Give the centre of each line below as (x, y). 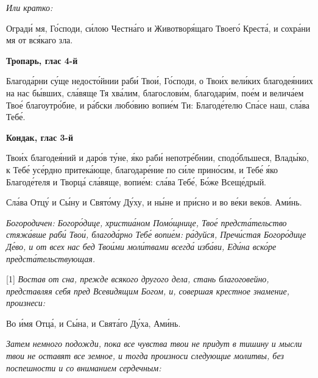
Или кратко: (30, 7)
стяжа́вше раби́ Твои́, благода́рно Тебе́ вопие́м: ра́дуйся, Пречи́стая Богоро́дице (156, 234)
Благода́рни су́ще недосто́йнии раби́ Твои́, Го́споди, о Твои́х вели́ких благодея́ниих (160, 81)
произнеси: (26, 303)
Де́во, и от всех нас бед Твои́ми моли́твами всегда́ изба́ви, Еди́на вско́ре (141, 246)
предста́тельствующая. (51, 258)
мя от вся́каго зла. (40, 40)
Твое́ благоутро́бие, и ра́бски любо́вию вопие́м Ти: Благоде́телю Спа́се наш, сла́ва (158, 105)
